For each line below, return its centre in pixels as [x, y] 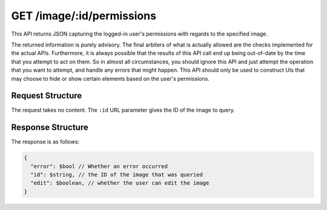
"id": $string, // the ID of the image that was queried [117, 175]
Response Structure [50, 128]
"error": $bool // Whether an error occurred [99, 166]
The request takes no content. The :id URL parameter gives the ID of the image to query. [123, 110]
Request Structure [47, 96]
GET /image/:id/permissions [84, 16]
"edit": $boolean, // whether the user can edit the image [120, 183]
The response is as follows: [45, 142]
